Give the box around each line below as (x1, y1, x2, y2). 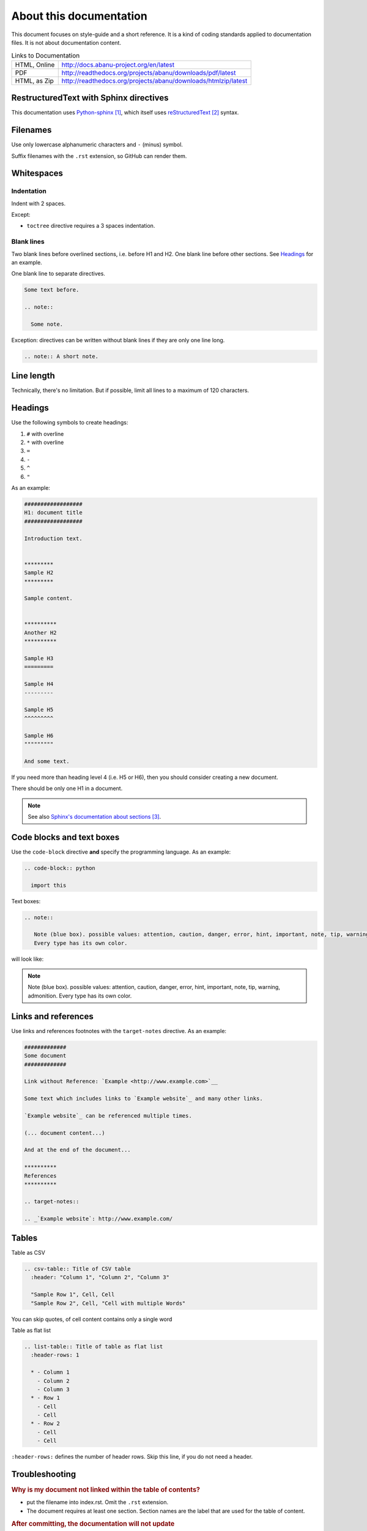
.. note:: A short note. (24, 353, 99, 359)
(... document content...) (24, 1129, 105, 1136)
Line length (11, 371, 55, 381)
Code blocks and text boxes (11, 832, 120, 842)
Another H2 (24, 629, 57, 636)
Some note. (31, 320, 64, 328)
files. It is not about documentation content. (11, 39, 122, 46)
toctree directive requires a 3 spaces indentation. (26, 222, 155, 230)
